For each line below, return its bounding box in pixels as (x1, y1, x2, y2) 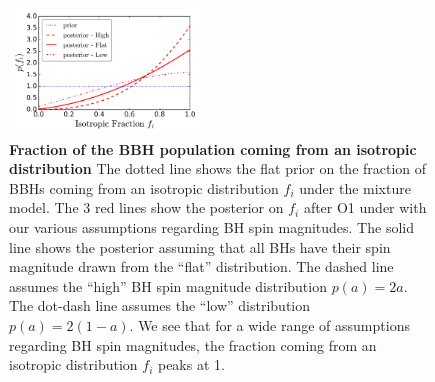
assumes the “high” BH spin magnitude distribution (9, 275, 327, 296)
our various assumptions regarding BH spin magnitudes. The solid (9, 217, 414, 238)
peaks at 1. (157, 354, 225, 375)
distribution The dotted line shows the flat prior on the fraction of (9, 158, 427, 179)
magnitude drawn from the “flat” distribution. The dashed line (9, 256, 394, 277)
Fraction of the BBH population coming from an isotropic (9, 138, 417, 159)
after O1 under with (303, 197, 427, 218)
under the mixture (299, 177, 411, 198)
